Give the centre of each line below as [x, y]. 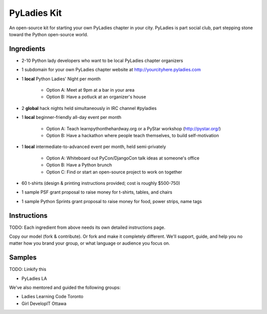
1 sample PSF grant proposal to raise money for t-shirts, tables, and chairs [97, 192]
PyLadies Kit [35, 13]
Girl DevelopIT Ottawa [44, 303]
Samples [23, 258]
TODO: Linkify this [28, 269]
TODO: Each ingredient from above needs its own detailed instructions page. [87, 227]
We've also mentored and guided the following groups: [65, 288]
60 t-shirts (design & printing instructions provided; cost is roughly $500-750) [101, 183]
